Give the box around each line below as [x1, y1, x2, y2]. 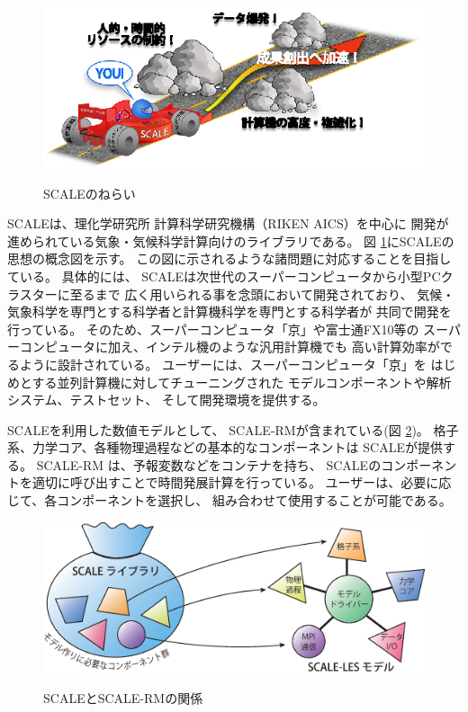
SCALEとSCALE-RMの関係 [43, 689, 203, 708]
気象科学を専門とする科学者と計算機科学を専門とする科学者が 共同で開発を [7, 302, 452, 321]
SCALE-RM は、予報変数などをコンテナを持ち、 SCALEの [36, 455, 382, 474]
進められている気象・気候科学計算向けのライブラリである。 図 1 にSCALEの [7, 231, 454, 250]
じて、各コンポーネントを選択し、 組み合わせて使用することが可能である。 [7, 491, 452, 510]
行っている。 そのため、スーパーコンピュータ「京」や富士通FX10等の [7, 319, 419, 338]
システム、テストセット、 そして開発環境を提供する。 [7, 390, 326, 409]
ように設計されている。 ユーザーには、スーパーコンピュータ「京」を [19, 354, 427, 373]
